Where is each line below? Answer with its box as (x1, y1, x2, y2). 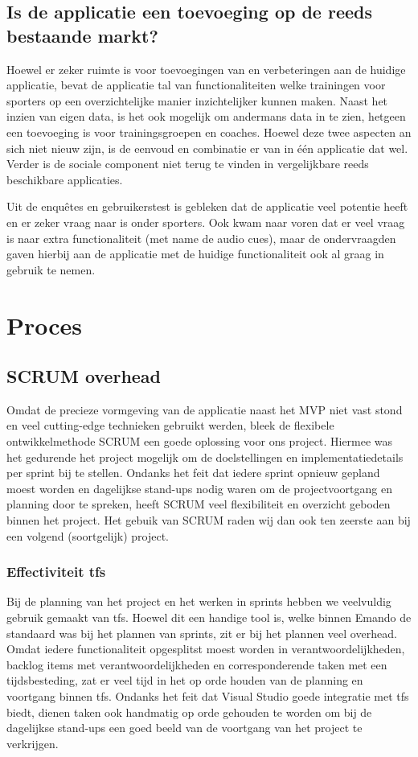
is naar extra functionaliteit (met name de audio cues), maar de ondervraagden (6, 229, 396, 246)
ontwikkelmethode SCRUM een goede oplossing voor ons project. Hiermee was (6, 433, 393, 450)
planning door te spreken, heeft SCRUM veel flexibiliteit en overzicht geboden (6, 496, 391, 512)
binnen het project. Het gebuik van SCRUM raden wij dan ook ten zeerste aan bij (6, 512, 411, 529)
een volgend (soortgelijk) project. (6, 527, 170, 544)
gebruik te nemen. (6, 261, 96, 278)
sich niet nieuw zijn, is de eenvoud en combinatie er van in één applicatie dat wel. (6, 139, 408, 156)
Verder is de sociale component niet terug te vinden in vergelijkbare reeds (6, 155, 369, 172)
